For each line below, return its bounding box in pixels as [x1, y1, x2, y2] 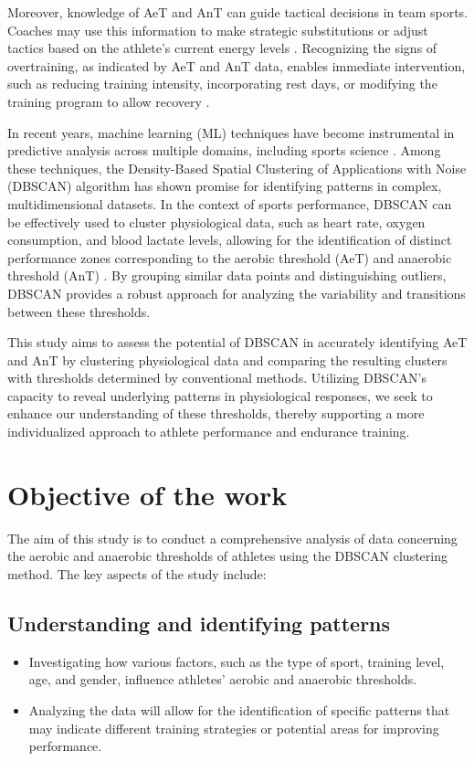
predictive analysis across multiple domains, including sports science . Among [7, 141, 441, 160]
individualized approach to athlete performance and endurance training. [7, 422, 410, 441]
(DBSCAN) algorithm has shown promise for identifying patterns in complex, [7, 176, 442, 196]
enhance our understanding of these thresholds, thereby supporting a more [7, 404, 425, 423]
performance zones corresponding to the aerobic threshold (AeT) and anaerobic [7, 248, 452, 267]
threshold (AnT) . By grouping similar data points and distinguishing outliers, [7, 266, 447, 285]
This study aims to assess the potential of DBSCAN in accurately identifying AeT [7, 333, 468, 352]
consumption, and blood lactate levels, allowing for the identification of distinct [7, 230, 452, 249]
